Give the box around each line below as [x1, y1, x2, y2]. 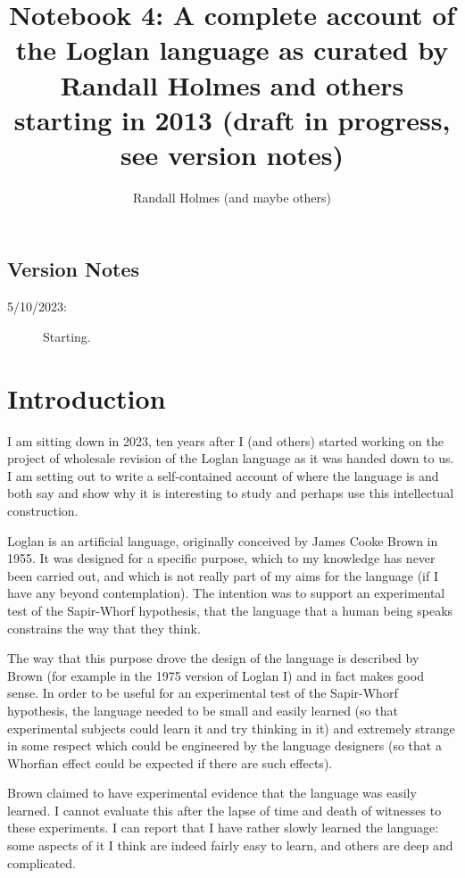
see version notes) [120, 136, 344, 172]
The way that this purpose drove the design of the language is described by [7, 649, 419, 667]
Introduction [7, 379, 166, 416]
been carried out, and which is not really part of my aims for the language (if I [7, 566, 438, 584]
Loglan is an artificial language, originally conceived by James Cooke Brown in [7, 531, 438, 550]
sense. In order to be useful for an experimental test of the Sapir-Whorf [7, 683, 398, 702]
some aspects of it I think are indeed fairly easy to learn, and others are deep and [7, 836, 453, 855]
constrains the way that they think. [7, 618, 201, 637]
